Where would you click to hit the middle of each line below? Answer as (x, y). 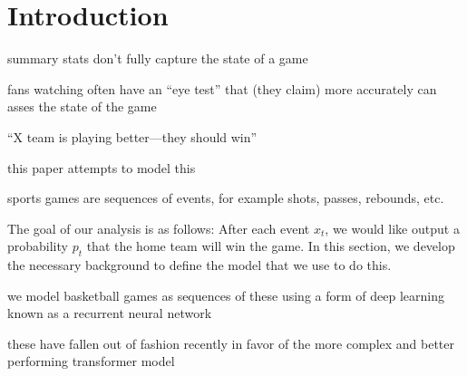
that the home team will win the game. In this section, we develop (271, 246)
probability (38, 246)
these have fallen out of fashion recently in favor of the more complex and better (231, 343)
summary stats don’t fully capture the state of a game (158, 58)
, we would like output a (392, 228)
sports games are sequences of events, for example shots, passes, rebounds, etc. (226, 198)
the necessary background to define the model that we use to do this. (199, 265)
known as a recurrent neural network (110, 313)
